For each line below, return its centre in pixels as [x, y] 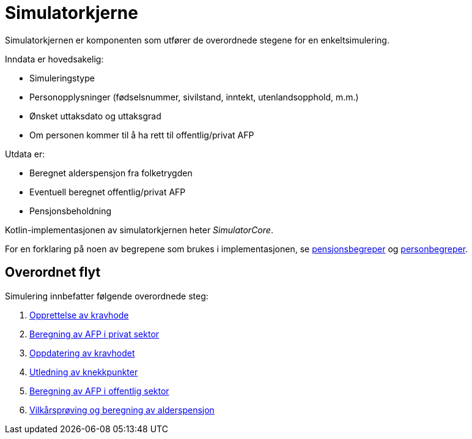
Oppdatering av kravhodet [82, 353]
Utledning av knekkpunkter [84, 372]
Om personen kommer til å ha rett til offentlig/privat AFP [142, 135]
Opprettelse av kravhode [79, 315]
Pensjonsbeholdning [71, 211]
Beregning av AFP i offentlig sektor [99, 391]
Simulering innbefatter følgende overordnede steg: [107, 296]
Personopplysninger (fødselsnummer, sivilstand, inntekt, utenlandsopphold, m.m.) [194, 97]
